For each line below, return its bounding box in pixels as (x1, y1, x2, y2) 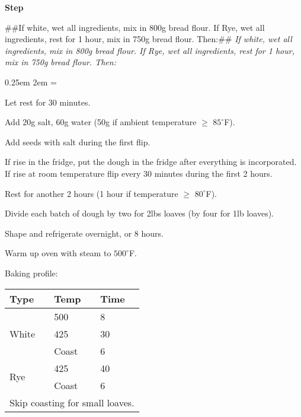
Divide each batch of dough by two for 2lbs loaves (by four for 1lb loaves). (5, 207, 274, 219)
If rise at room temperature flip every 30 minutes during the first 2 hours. (5, 167, 273, 179)
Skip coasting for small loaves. (9, 395, 135, 409)
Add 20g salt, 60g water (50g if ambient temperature (5, 116, 197, 128)
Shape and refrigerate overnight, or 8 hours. (5, 227, 164, 239)
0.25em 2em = (5, 75, 57, 88)
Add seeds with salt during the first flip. (5, 135, 150, 148)
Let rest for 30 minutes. (5, 96, 91, 108)
